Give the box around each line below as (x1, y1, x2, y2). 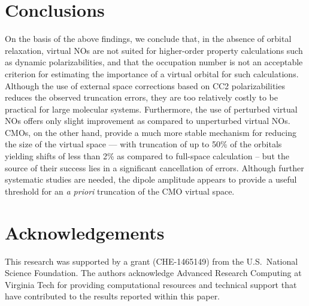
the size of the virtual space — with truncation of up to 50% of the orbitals (5, 138, 282, 150)
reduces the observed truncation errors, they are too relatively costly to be (5, 91, 278, 104)
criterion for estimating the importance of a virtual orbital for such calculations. (5, 67, 299, 80)
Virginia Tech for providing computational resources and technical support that (5, 278, 297, 290)
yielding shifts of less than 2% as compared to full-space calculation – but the (5, 150, 289, 162)
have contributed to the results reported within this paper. (5, 290, 220, 302)
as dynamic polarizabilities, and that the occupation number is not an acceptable (5, 56, 303, 68)
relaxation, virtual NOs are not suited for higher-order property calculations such (5, 44, 303, 56)
